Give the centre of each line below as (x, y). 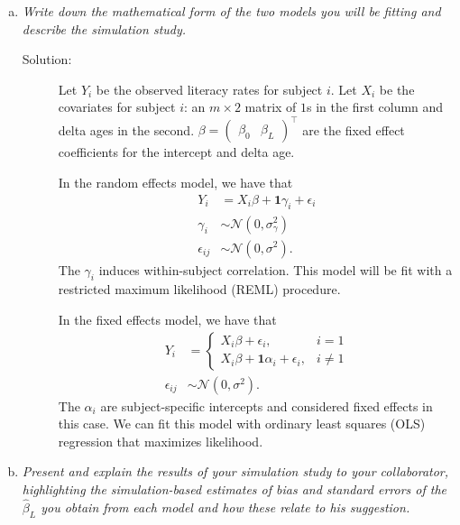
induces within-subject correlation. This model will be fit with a (276, 269)
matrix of (271, 107)
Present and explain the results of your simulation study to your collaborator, (235, 471)
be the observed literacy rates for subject (209, 89)
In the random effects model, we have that (175, 183)
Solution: (47, 59)
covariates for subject (117, 107)
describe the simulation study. (104, 28)
